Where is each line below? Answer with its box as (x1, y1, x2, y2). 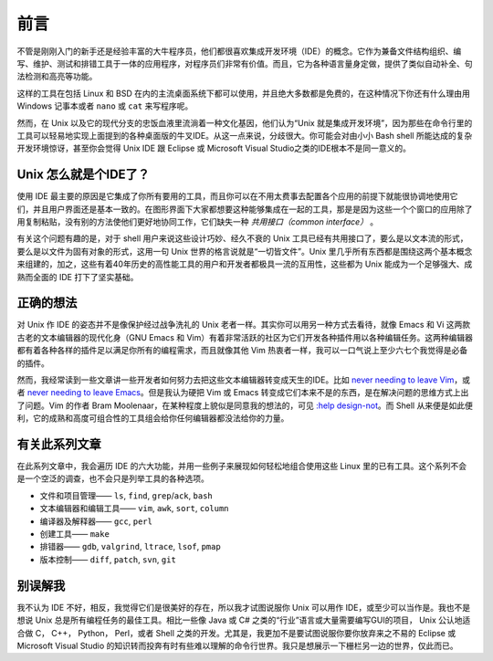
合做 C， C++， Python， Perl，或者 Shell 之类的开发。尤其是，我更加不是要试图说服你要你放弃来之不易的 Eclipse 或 (16, 627, 456, 638)
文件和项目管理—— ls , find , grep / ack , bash (39, 489, 214, 501)
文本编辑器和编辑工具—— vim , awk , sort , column (39, 503, 229, 514)
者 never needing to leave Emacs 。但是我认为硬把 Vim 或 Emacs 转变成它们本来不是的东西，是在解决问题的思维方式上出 (16, 387, 469, 398)
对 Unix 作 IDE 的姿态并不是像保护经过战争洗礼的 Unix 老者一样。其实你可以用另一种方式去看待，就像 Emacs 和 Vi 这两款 (16, 320, 471, 330)
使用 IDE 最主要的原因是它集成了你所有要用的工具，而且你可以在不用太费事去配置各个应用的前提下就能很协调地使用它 (16, 191, 458, 202)
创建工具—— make (39, 529, 110, 540)
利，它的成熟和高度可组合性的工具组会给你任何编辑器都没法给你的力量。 (16, 413, 289, 424)
